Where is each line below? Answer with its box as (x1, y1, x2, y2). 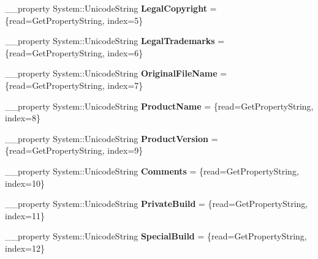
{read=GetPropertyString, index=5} (5, 13, 143, 26)
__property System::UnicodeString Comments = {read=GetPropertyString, (5, 164, 299, 177)
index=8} (5, 111, 40, 124)
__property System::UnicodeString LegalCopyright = (5, 2, 217, 14)
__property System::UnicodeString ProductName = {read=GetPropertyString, (5, 99, 314, 112)
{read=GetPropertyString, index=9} (5, 144, 143, 157)
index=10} (5, 176, 45, 189)
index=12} (5, 241, 45, 254)
